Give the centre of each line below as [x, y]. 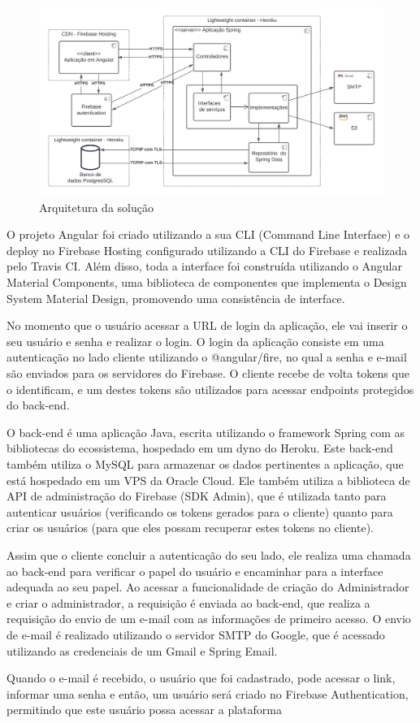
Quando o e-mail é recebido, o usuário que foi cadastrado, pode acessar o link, [201, 678]
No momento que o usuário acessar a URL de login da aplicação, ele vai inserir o [207, 325]
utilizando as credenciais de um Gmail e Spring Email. [142, 650]
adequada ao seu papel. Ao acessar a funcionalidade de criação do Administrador [208, 587]
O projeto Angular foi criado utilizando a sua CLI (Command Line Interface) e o [208, 234]
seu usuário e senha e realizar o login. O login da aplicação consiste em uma [195, 341]
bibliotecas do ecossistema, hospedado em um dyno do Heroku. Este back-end [200, 448]
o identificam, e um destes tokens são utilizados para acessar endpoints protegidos [210, 389]
